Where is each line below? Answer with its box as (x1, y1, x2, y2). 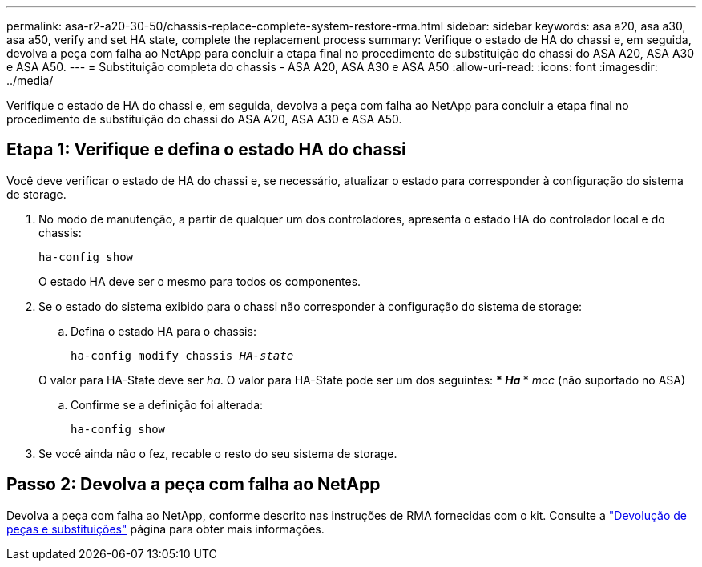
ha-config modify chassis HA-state (71, 348, 294, 362)
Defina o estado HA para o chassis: (71, 324, 256, 338)
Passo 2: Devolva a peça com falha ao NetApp (6, 474, 381, 495)
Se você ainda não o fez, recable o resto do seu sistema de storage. (38, 446, 397, 460)
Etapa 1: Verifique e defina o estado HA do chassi (6, 139, 406, 160)
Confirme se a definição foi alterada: (71, 397, 264, 412)
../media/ (6, 74, 54, 87)
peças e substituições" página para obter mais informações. (6, 521, 325, 536)
